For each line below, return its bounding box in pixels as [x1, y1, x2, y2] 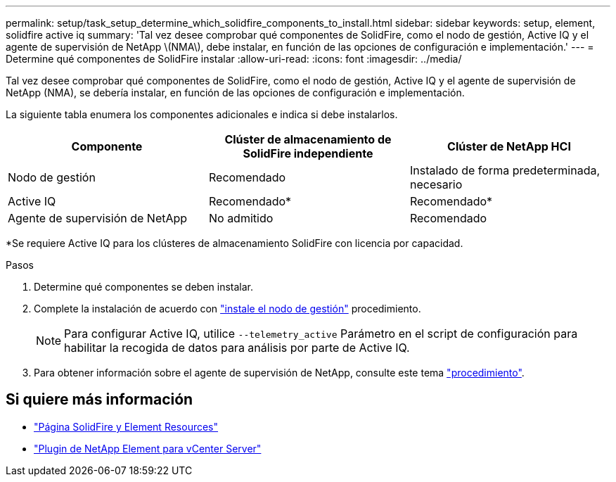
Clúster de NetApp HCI [447, 139, 571, 153]
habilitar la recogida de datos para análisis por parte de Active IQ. [64, 341, 410, 355]
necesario [409, 177, 463, 191]
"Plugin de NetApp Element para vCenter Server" [34, 442, 262, 455]
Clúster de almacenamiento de [224, 132, 392, 146]
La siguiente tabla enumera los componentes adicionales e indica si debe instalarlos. [6, 108, 398, 120]
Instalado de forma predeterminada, [409, 163, 601, 177]
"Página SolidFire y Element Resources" [34, 420, 219, 433]
